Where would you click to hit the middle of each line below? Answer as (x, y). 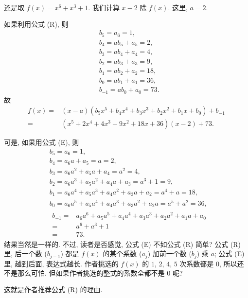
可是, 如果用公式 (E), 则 (42, 142)
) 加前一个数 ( (169, 254)
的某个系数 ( (122, 254)
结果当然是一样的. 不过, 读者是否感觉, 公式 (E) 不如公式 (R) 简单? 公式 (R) (123, 244)
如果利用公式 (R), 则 (36, 24)
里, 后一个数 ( (26, 254)
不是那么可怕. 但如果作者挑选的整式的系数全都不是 (84, 273)
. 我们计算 (104, 7)
